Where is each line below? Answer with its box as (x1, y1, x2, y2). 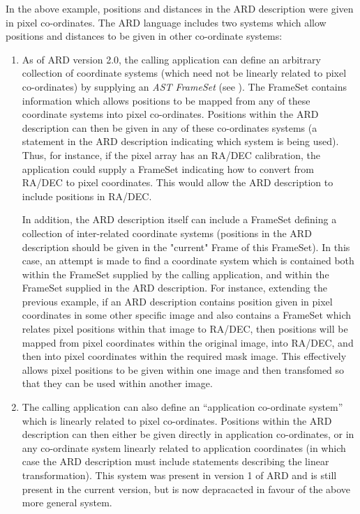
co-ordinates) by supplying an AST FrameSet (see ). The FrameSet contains (22, 79, 347, 93)
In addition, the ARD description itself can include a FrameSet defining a (22, 212, 337, 227)
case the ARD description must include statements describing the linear (22, 454, 329, 469)
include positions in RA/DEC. (22, 188, 152, 203)
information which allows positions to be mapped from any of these (22, 93, 310, 107)
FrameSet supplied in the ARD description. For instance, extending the (22, 280, 327, 295)
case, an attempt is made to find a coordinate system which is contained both (22, 253, 354, 268)
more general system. (22, 495, 112, 510)
